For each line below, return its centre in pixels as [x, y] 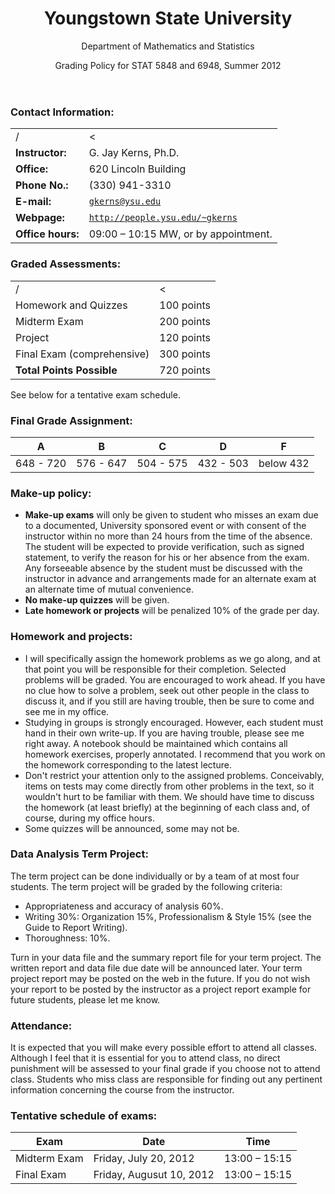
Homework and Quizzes [71, 305]
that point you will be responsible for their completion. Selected [155, 669]
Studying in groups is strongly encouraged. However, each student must [174, 722]
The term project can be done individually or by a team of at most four [155, 876]
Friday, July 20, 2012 [144, 1159]
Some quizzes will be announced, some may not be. [132, 828]
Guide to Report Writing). [76, 927]
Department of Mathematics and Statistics [168, 46]
